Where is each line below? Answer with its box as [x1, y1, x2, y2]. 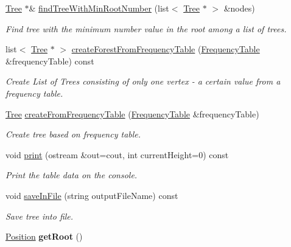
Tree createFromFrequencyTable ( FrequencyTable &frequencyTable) [5, 107, 259, 120]
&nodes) [223, 2, 255, 14]
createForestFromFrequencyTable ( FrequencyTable [71, 43, 260, 55]
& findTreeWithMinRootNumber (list [29, 2, 169, 14]
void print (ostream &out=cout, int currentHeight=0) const [5, 148, 229, 161]
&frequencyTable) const [5, 54, 94, 67]
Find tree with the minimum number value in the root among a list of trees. [5, 22, 287, 35]
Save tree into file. [5, 209, 74, 222]
